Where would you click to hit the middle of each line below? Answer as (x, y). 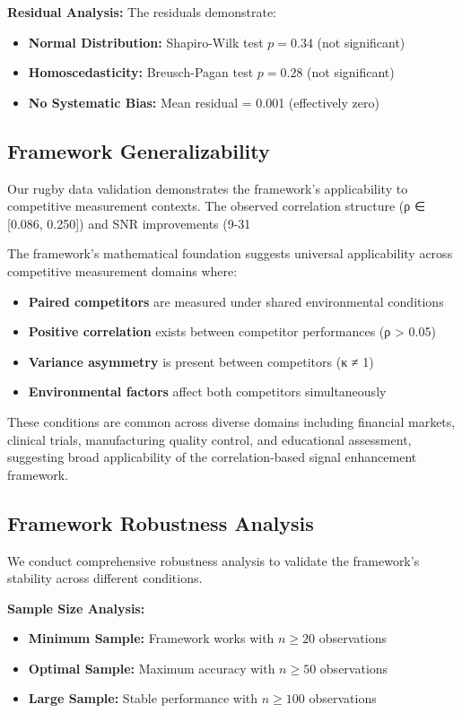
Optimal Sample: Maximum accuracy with (152, 668)
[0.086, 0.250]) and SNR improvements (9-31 (129, 223)
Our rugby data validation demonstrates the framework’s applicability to (208, 188)
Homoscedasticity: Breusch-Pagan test (141, 72)
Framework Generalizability (139, 150)
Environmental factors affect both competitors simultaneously (207, 391)
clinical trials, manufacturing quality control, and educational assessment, (209, 439)
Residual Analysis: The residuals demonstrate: (142, 12)
